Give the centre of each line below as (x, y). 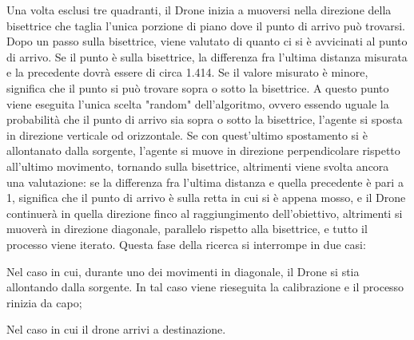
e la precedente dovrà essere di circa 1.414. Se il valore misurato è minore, (187, 72)
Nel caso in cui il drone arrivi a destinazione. (116, 329)
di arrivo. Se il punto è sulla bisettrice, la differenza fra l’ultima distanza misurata (207, 56)
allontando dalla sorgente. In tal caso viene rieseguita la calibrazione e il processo (205, 287)
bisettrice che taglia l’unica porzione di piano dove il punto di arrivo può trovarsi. (206, 25)
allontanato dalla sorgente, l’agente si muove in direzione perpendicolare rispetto (203, 150)
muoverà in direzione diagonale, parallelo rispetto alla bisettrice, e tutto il (187, 229)
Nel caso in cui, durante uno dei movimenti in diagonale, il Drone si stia (183, 271)
